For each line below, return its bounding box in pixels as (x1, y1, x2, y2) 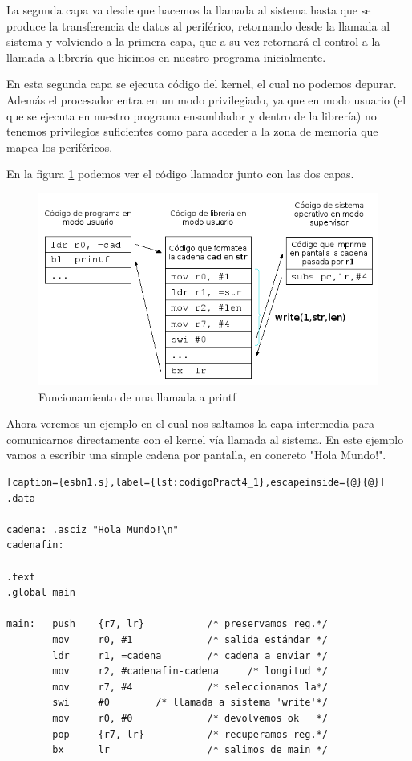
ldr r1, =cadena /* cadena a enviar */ (52, 649, 328, 661)
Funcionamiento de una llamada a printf (38, 388, 236, 405)
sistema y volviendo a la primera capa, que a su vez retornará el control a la (6, 33, 381, 50)
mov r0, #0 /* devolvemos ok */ (52, 712, 328, 724)
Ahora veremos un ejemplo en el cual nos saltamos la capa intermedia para (6, 415, 374, 432)
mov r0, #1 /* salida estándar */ (52, 633, 328, 645)
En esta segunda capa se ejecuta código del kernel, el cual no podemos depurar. (6, 75, 397, 92)
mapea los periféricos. (6, 138, 113, 155)
